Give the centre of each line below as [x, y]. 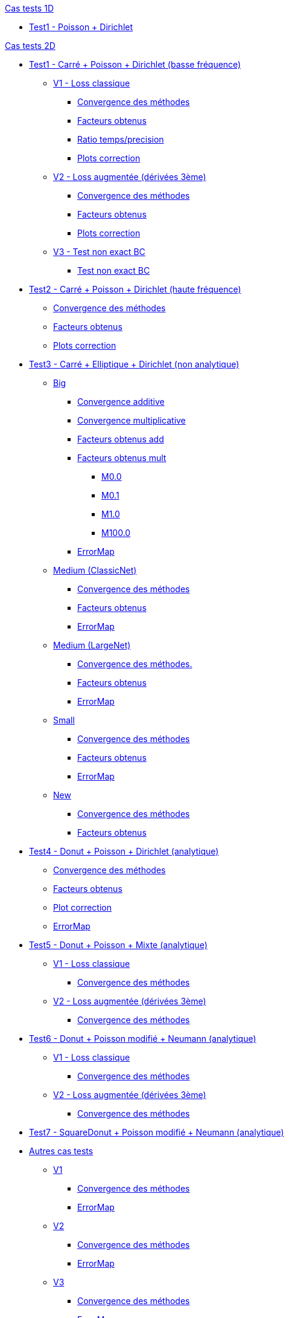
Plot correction [82, 907]
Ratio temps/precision [121, 139]
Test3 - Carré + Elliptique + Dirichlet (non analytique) [134, 364]
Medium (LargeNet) [92, 645]
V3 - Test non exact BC [99, 252]
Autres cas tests [61, 1151]
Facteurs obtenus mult [122, 458]
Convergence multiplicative [132, 420]
